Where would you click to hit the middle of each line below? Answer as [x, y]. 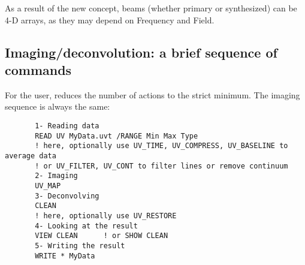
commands [38, 69]
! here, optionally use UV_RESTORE [106, 216]
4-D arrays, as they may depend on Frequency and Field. [110, 19]
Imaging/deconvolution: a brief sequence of [141, 52]
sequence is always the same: [58, 106]
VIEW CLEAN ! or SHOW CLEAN [102, 236]
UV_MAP [48, 186]
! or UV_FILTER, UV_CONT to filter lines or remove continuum [161, 166]
